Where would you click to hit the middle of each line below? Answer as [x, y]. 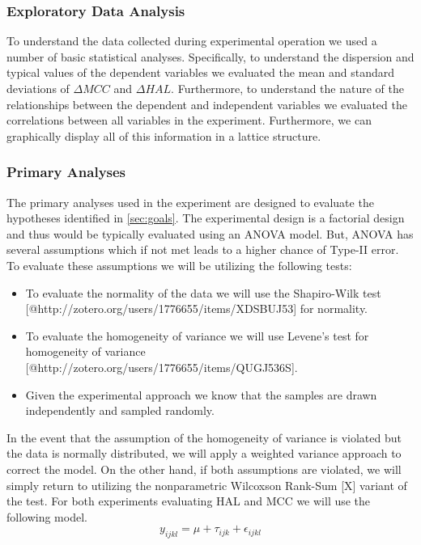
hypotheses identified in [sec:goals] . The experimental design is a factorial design [206, 218]
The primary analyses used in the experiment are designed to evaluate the [190, 202]
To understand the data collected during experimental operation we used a [192, 41]
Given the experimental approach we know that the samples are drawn [201, 394]
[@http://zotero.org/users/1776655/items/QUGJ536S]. [162, 367]
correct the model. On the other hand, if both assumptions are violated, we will [204, 469]
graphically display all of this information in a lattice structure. [164, 135]
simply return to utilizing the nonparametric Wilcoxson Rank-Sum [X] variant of [207, 485]
